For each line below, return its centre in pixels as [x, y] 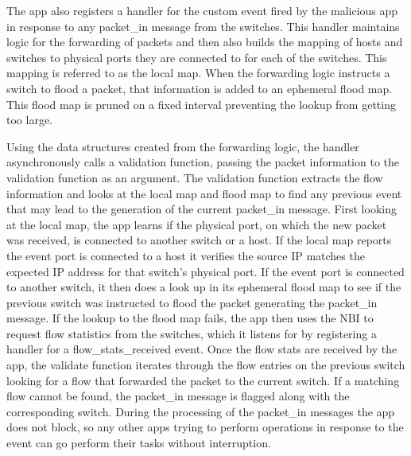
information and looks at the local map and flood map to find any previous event [204, 193]
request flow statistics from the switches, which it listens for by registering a [192, 333]
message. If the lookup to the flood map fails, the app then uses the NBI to [190, 318]
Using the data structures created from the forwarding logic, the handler [183, 146]
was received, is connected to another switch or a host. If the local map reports [199, 240]
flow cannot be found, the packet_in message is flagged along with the [178, 396]
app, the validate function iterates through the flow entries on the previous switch [206, 365]
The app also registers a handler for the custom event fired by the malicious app [202, 10]
